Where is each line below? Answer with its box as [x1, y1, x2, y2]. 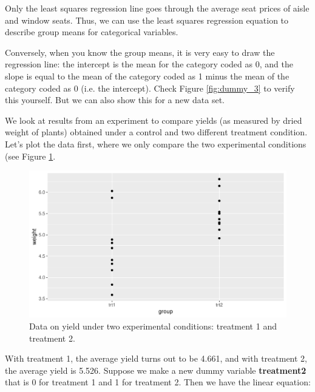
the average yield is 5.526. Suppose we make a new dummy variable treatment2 [5, 363, 307, 376]
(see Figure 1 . [5, 149, 56, 162]
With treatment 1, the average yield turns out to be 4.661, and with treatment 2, [5, 352, 308, 365]
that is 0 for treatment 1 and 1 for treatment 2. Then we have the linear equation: [5, 376, 311, 388]
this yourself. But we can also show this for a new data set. [5, 93, 225, 106]
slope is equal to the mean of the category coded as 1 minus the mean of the [5, 69, 290, 82]
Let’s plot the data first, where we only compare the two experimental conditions [5, 137, 307, 150]
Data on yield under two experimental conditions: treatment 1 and [29, 319, 277, 332]
